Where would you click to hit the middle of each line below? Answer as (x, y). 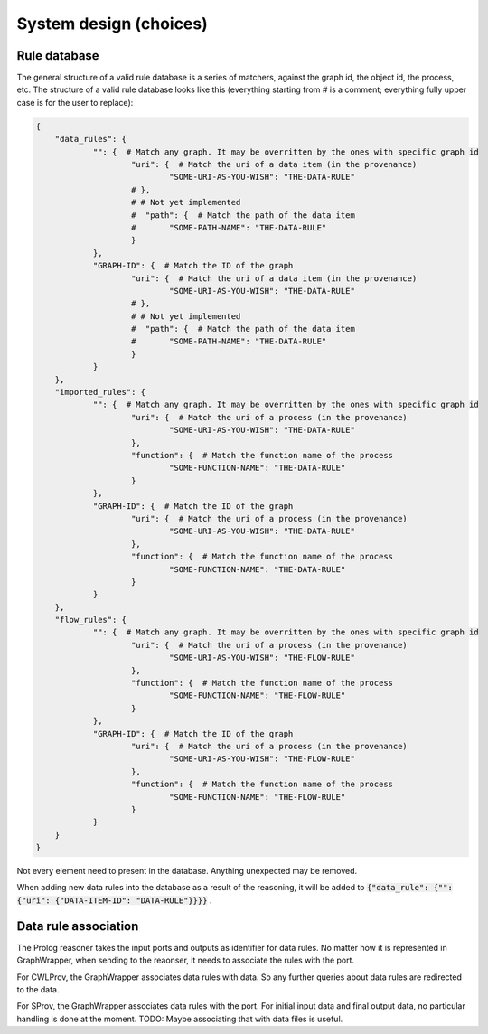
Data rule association (78, 926)
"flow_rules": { (90, 620)
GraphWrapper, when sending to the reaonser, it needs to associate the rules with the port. (186, 960)
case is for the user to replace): (75, 102)
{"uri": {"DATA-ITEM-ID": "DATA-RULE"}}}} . (114, 900)
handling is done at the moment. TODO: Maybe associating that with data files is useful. (180, 1019)
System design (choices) (112, 23)
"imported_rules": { (100, 392)
